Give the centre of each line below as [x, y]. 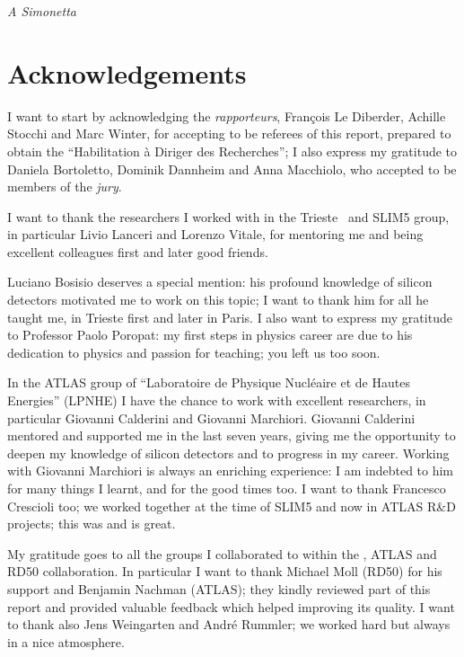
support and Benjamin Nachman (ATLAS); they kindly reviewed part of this [219, 588]
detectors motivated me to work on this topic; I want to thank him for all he [218, 300]
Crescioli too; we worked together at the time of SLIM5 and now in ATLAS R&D [232, 506]
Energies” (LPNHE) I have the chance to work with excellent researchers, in [217, 400]
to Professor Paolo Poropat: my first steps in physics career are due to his [210, 335]
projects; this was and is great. [92, 524]
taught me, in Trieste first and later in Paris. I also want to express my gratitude [230, 317]
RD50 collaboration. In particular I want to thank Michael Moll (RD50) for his [225, 571]
